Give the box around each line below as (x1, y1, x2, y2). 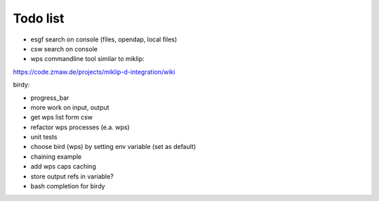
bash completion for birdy (30, 182, 105, 190)
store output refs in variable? (30, 172, 114, 181)
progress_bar (30, 93, 69, 102)
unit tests (30, 133, 58, 141)
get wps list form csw (30, 113, 93, 122)
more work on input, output (30, 103, 109, 112)
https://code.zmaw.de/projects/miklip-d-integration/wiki (13, 67, 175, 76)
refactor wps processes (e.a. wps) (30, 123, 130, 131)
